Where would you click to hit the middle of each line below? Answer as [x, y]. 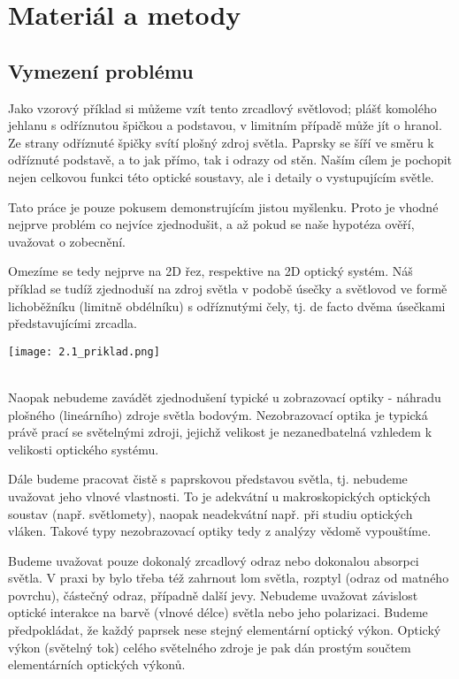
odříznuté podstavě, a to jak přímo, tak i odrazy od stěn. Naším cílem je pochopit [230, 160]
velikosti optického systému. [84, 449]
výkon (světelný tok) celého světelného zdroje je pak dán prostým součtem [210, 647]
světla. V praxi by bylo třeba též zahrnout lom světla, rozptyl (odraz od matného [229, 578]
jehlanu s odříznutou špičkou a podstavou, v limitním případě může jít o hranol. [225, 125]
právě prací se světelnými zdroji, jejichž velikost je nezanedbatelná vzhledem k [220, 432]
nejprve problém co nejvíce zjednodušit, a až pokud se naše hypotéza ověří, [211, 224]
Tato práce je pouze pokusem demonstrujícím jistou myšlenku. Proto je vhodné [223, 206]
